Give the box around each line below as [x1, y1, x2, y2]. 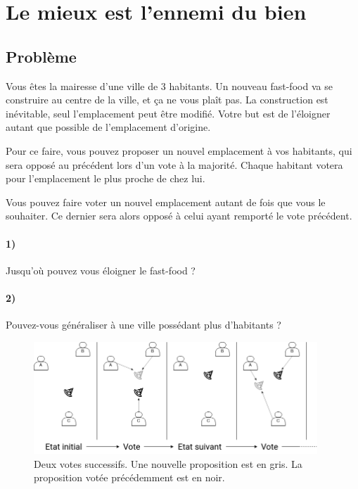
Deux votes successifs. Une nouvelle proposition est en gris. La [34, 456, 302, 471]
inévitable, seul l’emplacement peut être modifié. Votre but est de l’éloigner [6, 106, 331, 120]
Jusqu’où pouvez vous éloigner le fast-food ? [6, 262, 196, 277]
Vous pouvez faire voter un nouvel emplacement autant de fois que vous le [6, 194, 326, 209]
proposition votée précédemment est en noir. [34, 470, 225, 485]
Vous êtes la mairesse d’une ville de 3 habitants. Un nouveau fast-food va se [6, 78, 333, 93]
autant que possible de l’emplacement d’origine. [6, 120, 211, 134]
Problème [6, 45, 77, 67]
